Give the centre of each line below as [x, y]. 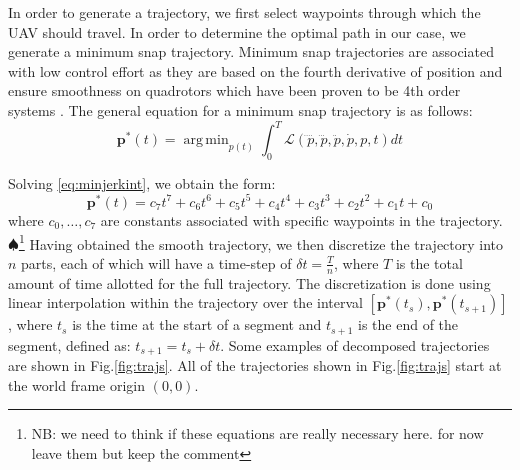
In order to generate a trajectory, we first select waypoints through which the [244, 12]
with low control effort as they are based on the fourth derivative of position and [255, 70]
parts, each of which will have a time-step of [156, 262]
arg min [206, 140]
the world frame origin [77, 384]
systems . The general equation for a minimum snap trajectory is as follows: [240, 109]
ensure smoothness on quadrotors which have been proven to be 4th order [234, 90]
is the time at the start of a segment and [197, 324]
